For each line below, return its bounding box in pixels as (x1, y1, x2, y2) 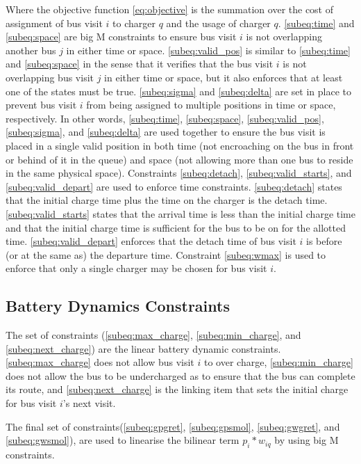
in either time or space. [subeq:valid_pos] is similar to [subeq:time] (66, 42, 351, 57)
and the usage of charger (166, 15, 271, 30)
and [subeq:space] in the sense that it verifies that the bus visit (6, 56, 274, 71)
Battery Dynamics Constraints (6, 295, 230, 317)
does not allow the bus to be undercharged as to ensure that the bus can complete (6, 368, 355, 383)
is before (306, 234, 342, 248)
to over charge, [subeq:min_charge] (203, 355, 353, 369)
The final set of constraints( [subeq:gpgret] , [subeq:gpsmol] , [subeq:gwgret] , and (6, 419, 340, 433)
